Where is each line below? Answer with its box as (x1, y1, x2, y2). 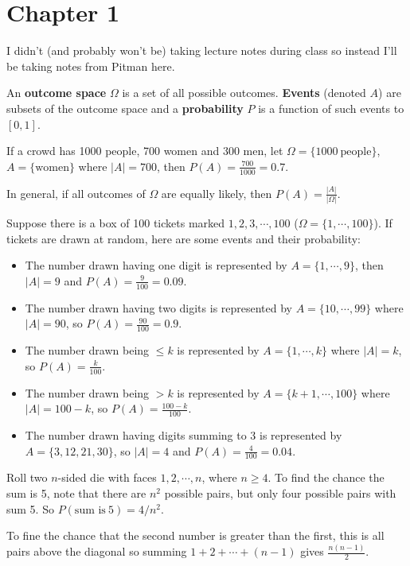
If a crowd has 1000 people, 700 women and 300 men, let (6, 142, 283, 159)
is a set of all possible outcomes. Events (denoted (122, 84, 366, 101)
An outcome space (6, 84, 107, 101)
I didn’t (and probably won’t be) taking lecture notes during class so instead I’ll (6, 42, 397, 59)
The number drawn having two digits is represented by (25, 299, 293, 316)
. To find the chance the (267, 469, 385, 486)
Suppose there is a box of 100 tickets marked (6, 215, 225, 231)
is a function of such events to (258, 99, 404, 116)
